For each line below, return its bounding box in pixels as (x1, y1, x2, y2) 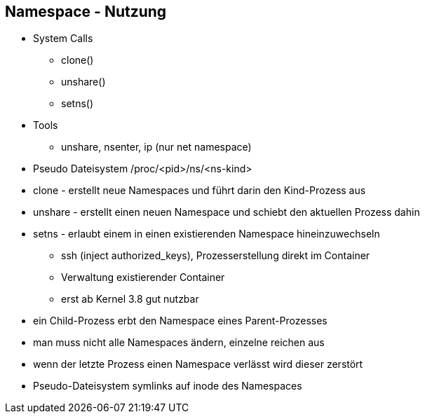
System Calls (33, 32, 93, 45)
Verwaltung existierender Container (61, 271, 225, 284)
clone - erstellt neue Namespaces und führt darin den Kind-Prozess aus (33, 184, 366, 197)
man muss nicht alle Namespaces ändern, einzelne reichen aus (33, 336, 325, 349)
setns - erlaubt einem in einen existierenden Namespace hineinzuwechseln (33, 228, 380, 240)
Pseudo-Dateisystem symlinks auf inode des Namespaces (33, 380, 302, 392)
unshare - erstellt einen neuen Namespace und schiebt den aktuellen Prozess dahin (33, 206, 420, 219)
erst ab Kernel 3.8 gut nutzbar (61, 293, 199, 305)
